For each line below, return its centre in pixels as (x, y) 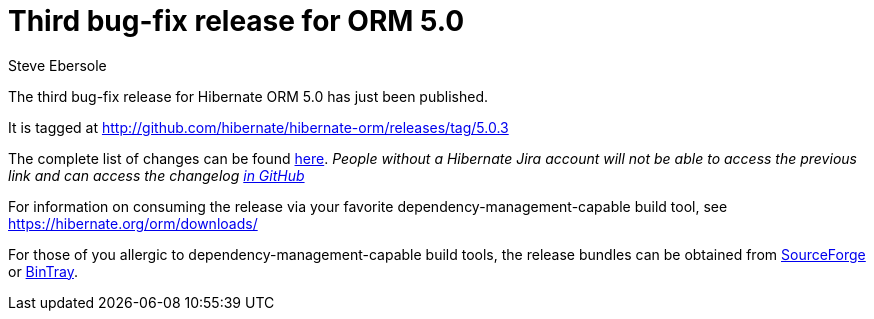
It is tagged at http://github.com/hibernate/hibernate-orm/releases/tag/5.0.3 (258, 127)
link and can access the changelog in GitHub (156, 175)
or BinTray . (43, 271)
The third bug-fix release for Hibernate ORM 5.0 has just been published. (248, 96)
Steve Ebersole (57, 65)
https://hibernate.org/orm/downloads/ (133, 223)
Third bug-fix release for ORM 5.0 (236, 21)
